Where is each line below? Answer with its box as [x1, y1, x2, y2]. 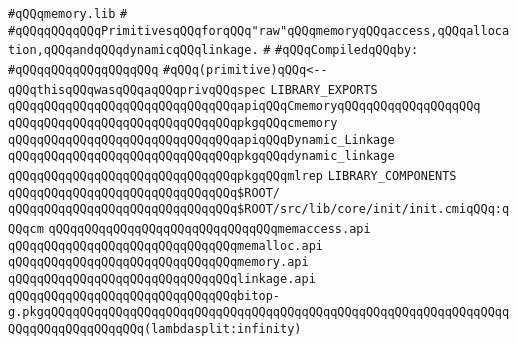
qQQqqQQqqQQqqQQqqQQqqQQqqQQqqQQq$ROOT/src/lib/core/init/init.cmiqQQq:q [8, 202, 510, 217]
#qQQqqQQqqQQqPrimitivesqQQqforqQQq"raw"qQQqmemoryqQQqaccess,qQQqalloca [8, 23, 510, 38]
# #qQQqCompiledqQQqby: [263, 43, 419, 58]
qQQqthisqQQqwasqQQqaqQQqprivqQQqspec [8, 82, 266, 97]
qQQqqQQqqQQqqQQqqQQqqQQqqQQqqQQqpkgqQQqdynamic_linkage [8, 149, 395, 164]
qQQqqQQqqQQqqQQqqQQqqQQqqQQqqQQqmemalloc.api [8, 238, 323, 253]
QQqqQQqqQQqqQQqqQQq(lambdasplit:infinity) [8, 321, 302, 336]
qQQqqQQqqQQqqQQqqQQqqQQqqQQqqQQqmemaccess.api [48, 221, 371, 236]
